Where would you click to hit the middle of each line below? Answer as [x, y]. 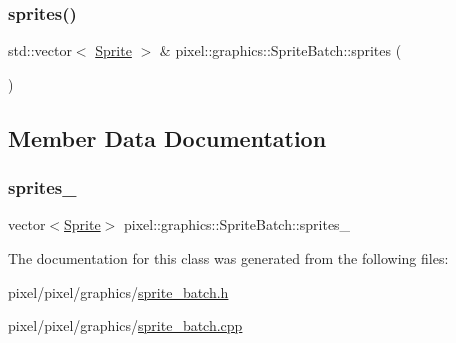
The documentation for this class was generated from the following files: [228, 258]
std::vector [40, 50]
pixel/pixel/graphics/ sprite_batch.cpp [125, 325]
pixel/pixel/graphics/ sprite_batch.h [118, 291]
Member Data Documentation [167, 137]
